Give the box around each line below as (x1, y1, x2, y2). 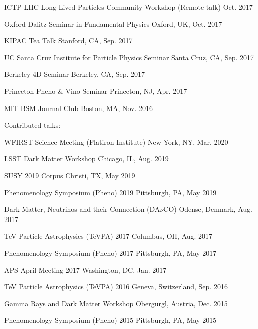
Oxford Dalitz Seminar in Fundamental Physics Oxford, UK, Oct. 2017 (4, 18, 222, 29)
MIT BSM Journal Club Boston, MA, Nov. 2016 (4, 102, 153, 113)
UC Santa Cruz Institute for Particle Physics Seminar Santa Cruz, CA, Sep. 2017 (4, 52, 254, 62)
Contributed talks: (4, 120, 61, 130)
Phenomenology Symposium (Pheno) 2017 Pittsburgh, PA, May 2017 (4, 247, 217, 258)
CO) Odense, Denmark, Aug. (163, 204, 252, 214)
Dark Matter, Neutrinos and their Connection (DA (4, 204, 160, 214)
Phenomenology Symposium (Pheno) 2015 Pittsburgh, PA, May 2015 (4, 315, 217, 325)
